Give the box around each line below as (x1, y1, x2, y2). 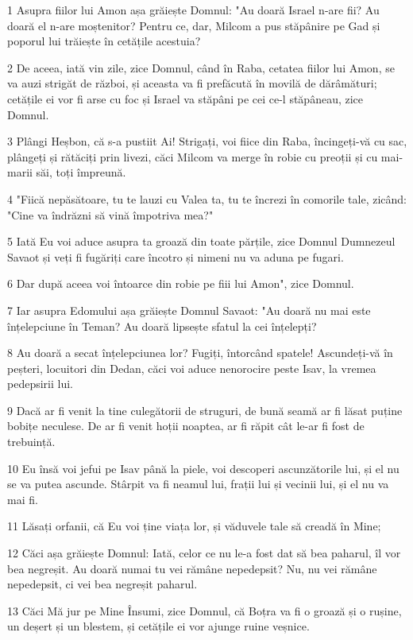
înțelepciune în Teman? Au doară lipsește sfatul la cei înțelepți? (7, 317, 317, 334)
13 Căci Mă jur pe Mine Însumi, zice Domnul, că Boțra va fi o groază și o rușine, (7, 602, 402, 619)
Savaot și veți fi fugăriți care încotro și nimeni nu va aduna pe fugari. (7, 248, 344, 265)
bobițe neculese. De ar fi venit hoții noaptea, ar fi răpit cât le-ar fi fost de (7, 417, 365, 434)
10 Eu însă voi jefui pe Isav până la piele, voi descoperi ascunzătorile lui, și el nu (7, 460, 399, 476)
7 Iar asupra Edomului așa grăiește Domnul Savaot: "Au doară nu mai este (7, 301, 371, 318)
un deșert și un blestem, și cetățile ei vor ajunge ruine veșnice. (7, 618, 310, 634)
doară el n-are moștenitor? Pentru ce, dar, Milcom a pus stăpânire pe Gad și (7, 17, 380, 33)
